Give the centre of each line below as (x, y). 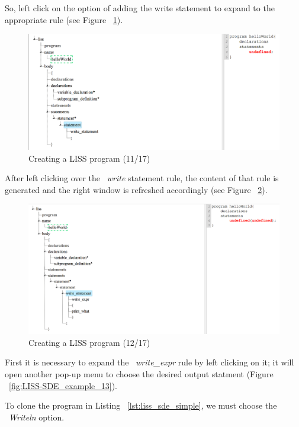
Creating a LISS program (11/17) (89, 158)
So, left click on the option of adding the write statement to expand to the (140, 8)
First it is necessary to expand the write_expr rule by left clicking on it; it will (149, 362)
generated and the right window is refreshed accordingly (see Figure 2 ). (136, 189)
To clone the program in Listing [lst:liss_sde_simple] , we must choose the (141, 405)
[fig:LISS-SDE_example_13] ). (63, 385)
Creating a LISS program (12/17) (89, 342)
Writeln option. (37, 417)
